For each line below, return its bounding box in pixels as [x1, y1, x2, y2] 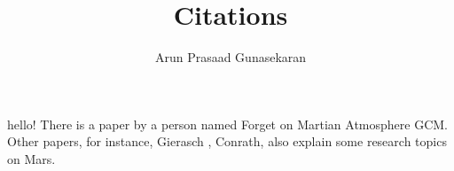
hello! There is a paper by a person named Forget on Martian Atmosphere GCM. [7, 114, 448, 133]
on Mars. [7, 149, 56, 167]
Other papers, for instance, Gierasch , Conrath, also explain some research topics [7, 132, 447, 151]
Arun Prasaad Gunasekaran [154, 48, 307, 66]
